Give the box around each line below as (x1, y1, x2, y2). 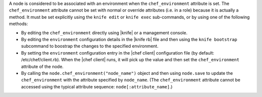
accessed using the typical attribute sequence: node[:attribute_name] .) (21, 83, 173, 89)
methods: (9, 21, 28, 27)
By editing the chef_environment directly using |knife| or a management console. (21, 29, 188, 36)
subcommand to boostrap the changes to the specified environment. (21, 43, 159, 49)
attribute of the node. (21, 63, 64, 69)
